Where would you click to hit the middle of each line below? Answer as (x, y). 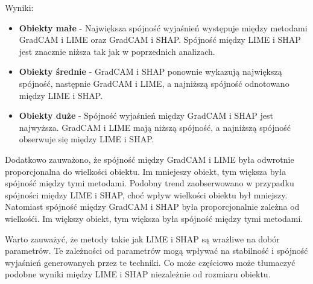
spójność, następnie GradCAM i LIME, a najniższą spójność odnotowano (154, 83)
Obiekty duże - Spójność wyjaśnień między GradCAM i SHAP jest (146, 115)
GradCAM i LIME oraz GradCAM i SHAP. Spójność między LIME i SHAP (160, 39)
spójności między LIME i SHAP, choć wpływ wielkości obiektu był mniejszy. (146, 194)
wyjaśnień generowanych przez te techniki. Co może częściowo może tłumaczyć (150, 262)
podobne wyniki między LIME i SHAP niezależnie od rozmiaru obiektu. (138, 274)
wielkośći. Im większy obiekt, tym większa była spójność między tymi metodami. (154, 218)
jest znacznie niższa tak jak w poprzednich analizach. (117, 51)
